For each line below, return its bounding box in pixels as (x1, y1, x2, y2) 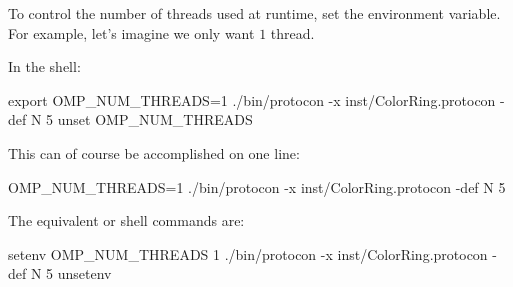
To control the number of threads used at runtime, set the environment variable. (8, 3, 501, 23)
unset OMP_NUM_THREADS (57, 109, 253, 130)
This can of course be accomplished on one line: (8, 142, 300, 163)
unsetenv (57, 263, 112, 284)
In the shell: (8, 56, 81, 77)
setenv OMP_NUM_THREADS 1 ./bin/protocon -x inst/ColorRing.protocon (8, 243, 488, 264)
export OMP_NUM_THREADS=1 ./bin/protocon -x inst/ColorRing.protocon (8, 89, 496, 110)
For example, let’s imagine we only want (8, 22, 255, 43)
